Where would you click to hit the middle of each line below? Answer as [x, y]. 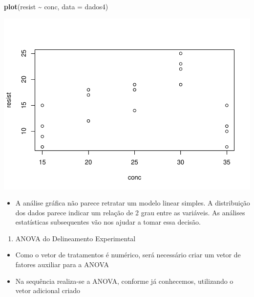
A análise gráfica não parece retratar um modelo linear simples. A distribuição [133, 203]
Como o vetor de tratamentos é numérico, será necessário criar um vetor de [128, 255]
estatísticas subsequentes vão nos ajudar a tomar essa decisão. [108, 222]
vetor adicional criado [48, 290]
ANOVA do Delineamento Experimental [75, 238]
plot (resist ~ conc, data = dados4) [56, 6]
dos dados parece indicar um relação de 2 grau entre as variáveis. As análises [130, 212]
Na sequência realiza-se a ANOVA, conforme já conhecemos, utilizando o [124, 281]
